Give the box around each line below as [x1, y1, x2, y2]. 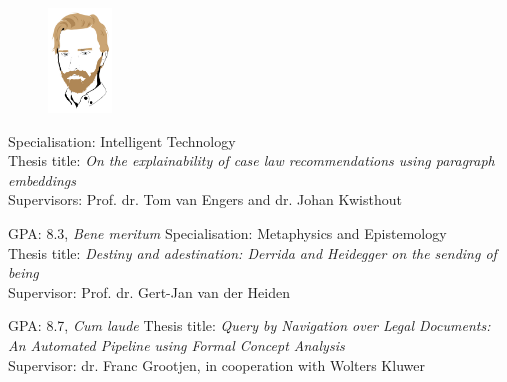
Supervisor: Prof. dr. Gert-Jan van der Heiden [8, 281, 291, 302]
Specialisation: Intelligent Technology [8, 130, 236, 151]
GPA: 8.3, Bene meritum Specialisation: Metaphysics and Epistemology [8, 222, 447, 243]
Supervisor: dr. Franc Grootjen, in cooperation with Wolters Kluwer [8, 354, 425, 375]
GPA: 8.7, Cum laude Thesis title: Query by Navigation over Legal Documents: [8, 315, 491, 336]
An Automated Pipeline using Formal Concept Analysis [8, 334, 345, 355]
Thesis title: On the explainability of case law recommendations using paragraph [8, 150, 495, 171]
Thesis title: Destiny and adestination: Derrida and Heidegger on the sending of [8, 242, 497, 263]
